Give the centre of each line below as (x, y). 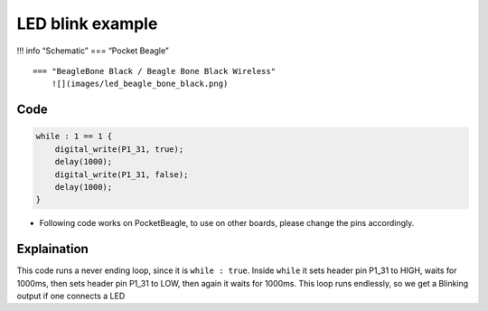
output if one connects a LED (71, 296)
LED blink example (87, 24)
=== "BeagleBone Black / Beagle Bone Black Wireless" (154, 71)
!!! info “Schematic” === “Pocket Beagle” (93, 51)
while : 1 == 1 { (74, 137)
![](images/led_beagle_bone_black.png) (140, 84)
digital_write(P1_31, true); (119, 149)
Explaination (53, 249)
